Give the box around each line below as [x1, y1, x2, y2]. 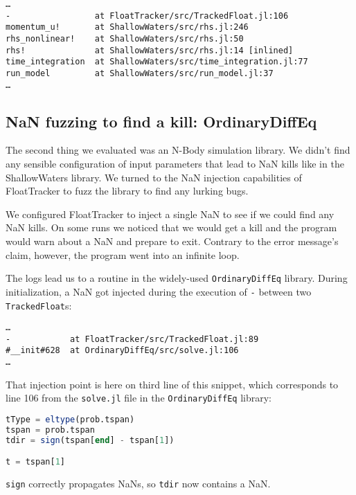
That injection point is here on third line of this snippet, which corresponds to [6, 377, 339, 391]
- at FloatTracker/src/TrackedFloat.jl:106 [6, 10, 289, 21]
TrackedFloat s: [6, 298, 72, 312]
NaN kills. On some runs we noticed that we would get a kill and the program [6, 220, 337, 235]
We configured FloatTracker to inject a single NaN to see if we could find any [6, 206, 335, 221]
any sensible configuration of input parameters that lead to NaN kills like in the [6, 156, 344, 171]
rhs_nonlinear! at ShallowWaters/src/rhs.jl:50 [6, 33, 244, 44]
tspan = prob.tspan [6, 424, 95, 435]
